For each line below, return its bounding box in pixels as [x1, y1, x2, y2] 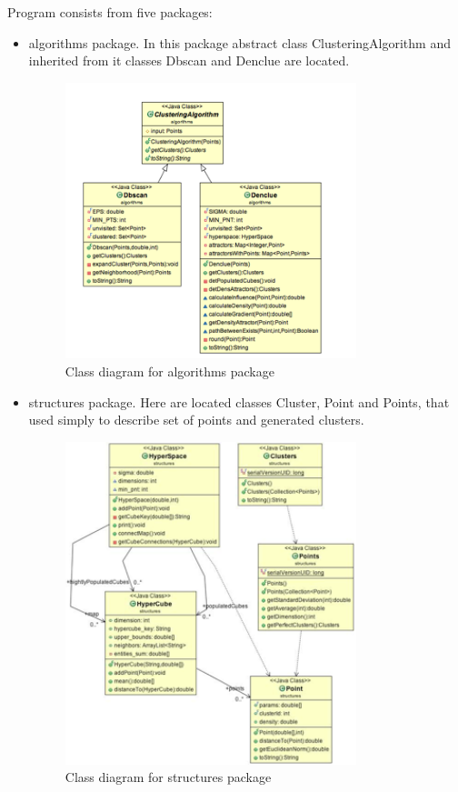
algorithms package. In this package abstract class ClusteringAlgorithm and [28, 33, 451, 52]
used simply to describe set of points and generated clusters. [28, 410, 364, 429]
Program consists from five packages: [7, 3, 213, 21]
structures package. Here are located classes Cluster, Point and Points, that [28, 392, 450, 411]
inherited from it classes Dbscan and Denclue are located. [28, 51, 350, 70]
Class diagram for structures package [65, 767, 272, 787]
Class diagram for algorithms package [65, 361, 274, 380]
